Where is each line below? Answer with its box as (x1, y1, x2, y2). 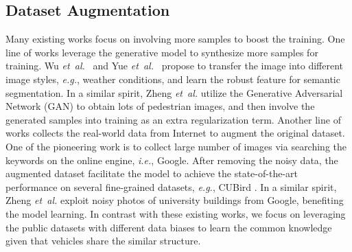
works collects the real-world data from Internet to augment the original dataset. (5, 126, 345, 140)
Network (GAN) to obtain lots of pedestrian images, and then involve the (5, 99, 315, 113)
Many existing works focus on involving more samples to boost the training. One (5, 32, 345, 46)
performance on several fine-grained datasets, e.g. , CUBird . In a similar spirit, (5, 179, 337, 194)
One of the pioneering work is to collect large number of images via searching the (5, 139, 347, 153)
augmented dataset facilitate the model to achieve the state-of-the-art (5, 166, 298, 181)
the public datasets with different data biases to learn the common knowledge (5, 220, 332, 234)
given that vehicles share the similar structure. (5, 233, 201, 248)
